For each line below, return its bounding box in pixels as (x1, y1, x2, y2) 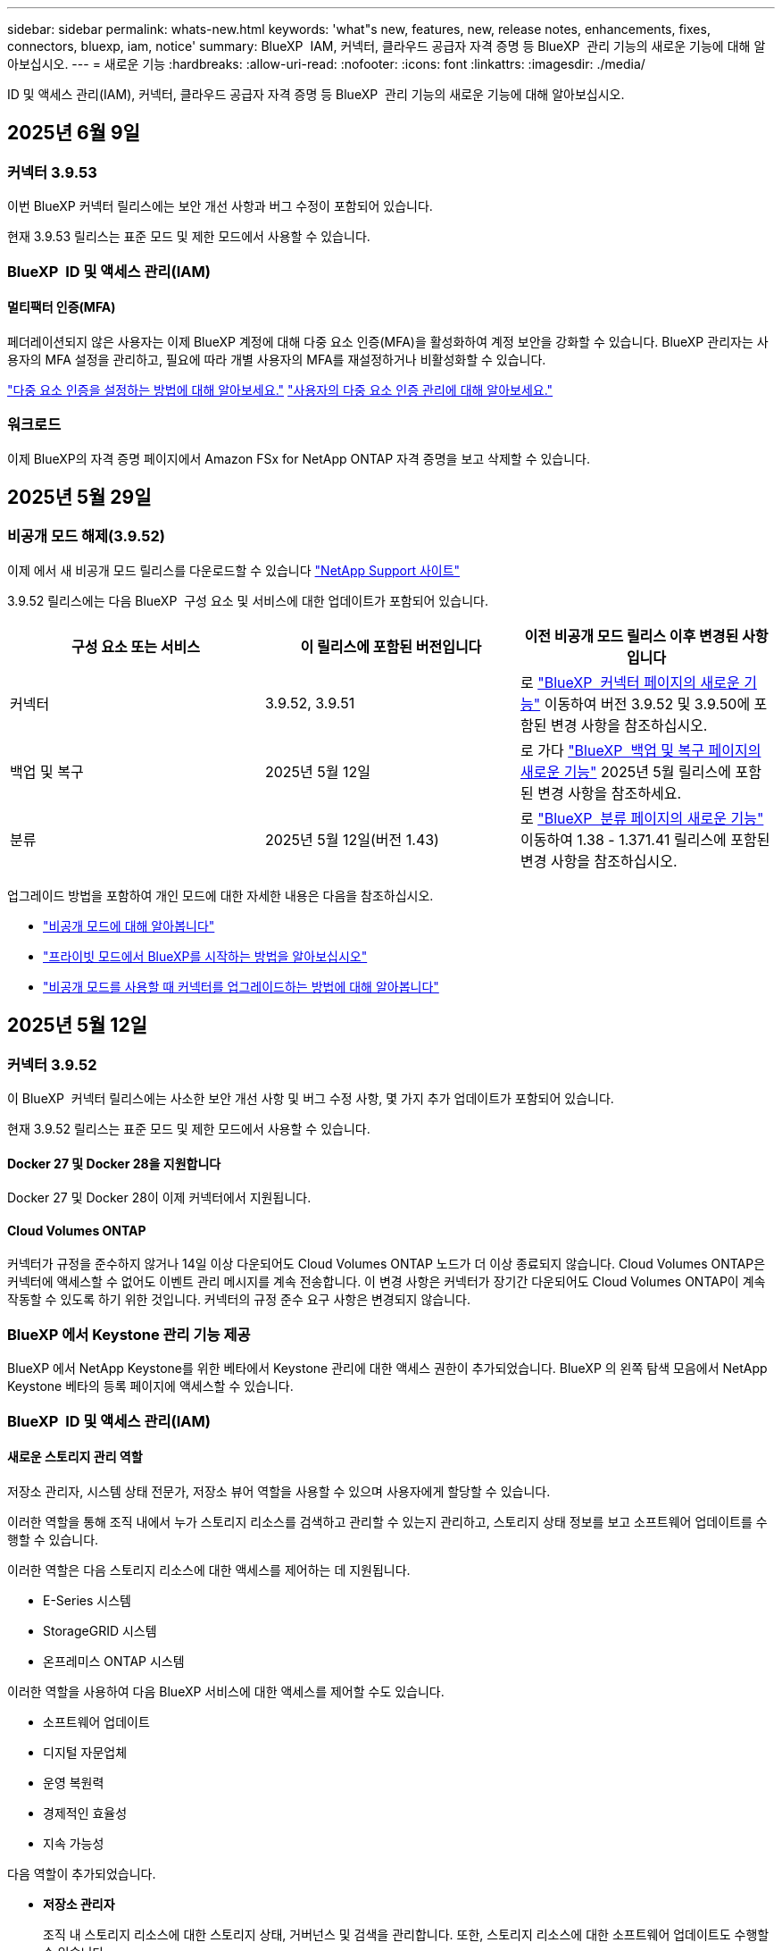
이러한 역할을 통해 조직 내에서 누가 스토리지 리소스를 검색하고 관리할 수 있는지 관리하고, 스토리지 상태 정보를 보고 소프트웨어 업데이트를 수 (7, 1513, 768, 1529)
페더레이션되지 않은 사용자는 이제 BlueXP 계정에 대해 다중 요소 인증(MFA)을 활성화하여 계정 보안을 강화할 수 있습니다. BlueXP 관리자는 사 (7, 333, 769, 349)
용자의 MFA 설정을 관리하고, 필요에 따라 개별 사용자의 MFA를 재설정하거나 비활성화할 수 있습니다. (7, 351, 546, 367)
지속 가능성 (43, 1835, 104, 1851)
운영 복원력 (43, 1774, 104, 1790)
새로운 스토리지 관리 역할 (7, 1449, 143, 1465)
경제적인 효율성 (43, 1804, 128, 1821)
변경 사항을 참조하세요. (537, 783, 681, 802)
